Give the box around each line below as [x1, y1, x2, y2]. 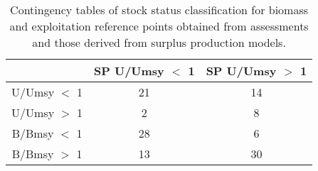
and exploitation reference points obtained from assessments [9, 18, 309, 34]
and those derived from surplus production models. [32, 34, 286, 50]
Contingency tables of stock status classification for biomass [10, 1, 309, 18]
